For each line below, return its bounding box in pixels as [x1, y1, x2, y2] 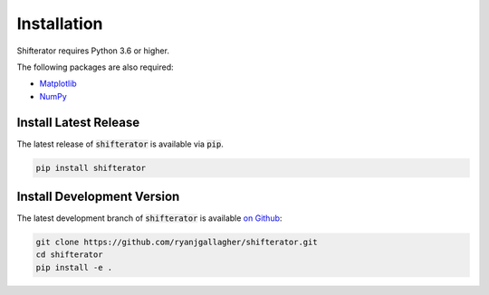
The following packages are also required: [16, 62, 174, 72]
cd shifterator [35, 250, 103, 260]
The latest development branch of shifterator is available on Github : [16, 213, 283, 224]
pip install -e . [35, 262, 113, 272]
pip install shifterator [35, 163, 147, 173]
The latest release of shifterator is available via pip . [16, 138, 224, 149]
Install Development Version [16, 189, 180, 205]
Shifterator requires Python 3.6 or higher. [16, 45, 169, 56]
